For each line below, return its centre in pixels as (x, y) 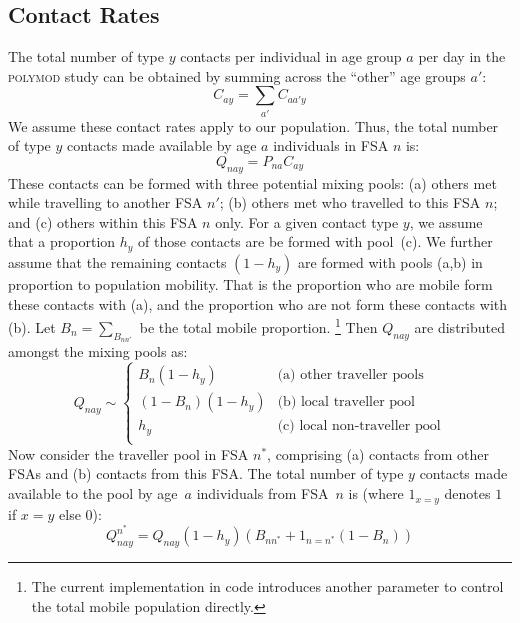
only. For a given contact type (307, 221)
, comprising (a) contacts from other (378, 453)
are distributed (459, 326)
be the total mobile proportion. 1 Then (258, 325)
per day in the (462, 56)
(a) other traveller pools (350, 375)
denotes (467, 493)
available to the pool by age (93, 493)
